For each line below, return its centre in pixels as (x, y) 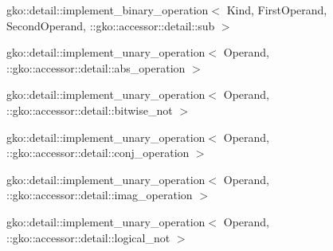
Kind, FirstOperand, (277, 10)
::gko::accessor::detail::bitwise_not (90, 110)
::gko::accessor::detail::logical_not (88, 237)
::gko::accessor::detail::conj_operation (98, 153)
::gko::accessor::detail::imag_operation (100, 195)
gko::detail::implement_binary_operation (108, 10)
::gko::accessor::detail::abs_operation (96, 67)
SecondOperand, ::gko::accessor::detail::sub (111, 25)
